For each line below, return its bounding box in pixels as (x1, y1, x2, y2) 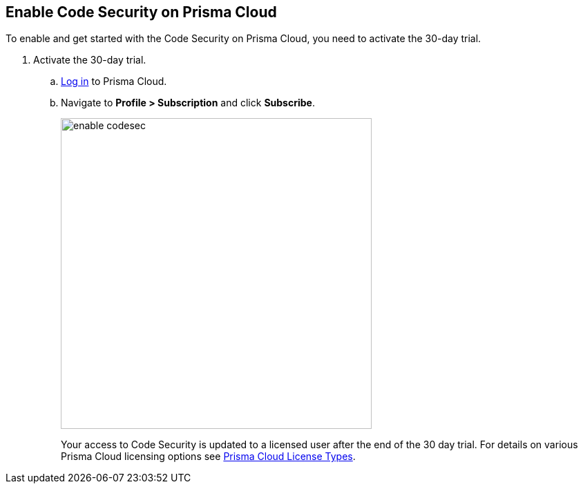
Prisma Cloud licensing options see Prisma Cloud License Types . (61, 450, 356, 463)
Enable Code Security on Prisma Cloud (6, 3, 277, 21)
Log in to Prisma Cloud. (61, 75, 167, 88)
